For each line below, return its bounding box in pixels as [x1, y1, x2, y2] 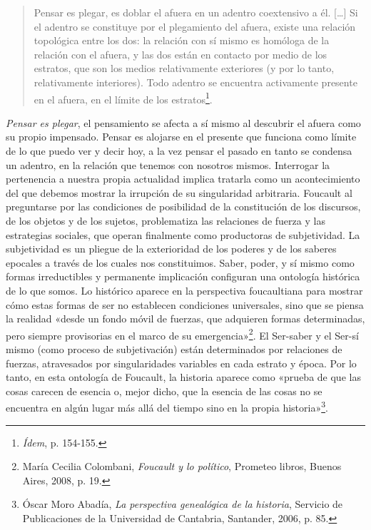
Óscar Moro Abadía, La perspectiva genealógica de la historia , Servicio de [22, 496, 343, 511]
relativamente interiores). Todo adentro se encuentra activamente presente [34, 74, 357, 89]
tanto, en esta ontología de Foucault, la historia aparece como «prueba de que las [6, 370, 361, 384]
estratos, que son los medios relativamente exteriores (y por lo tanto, [34, 61, 335, 76]
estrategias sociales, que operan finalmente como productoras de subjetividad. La [6, 227, 360, 242]
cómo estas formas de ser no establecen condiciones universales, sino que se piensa [6, 297, 364, 312]
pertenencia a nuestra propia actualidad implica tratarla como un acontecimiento [6, 171, 360, 186]
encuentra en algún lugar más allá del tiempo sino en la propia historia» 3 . [6, 398, 328, 414]
